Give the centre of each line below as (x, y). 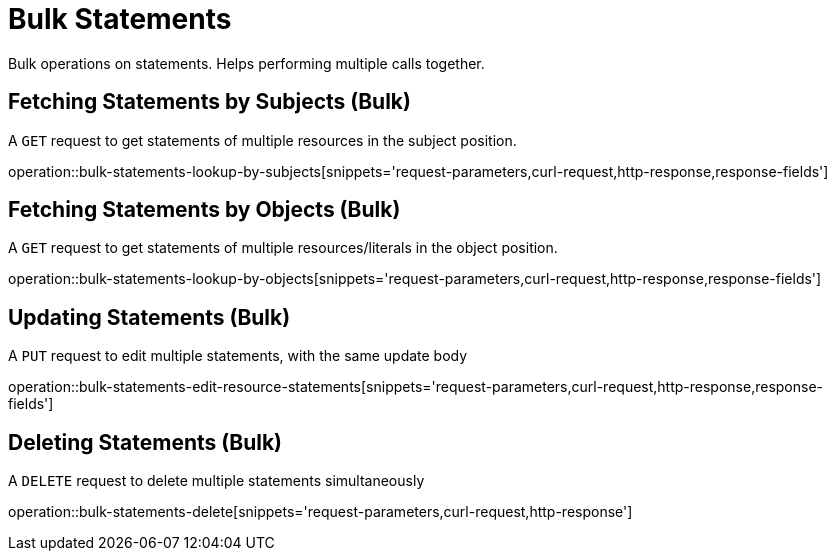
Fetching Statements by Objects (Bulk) (204, 210)
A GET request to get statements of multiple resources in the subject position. (262, 140)
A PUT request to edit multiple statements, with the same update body (238, 356)
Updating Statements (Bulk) (149, 317)
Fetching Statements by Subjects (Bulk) (209, 102)
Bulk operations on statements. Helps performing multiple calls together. (246, 63)
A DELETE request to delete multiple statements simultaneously (216, 481)
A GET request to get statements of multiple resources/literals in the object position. (283, 248)
